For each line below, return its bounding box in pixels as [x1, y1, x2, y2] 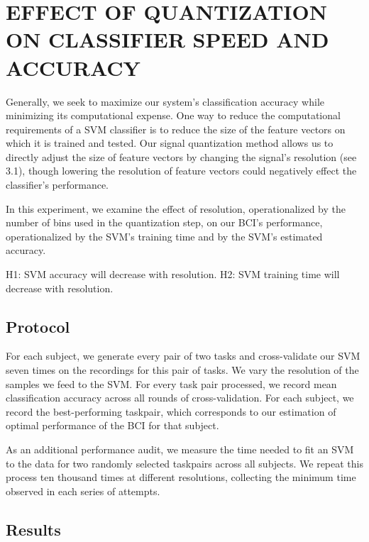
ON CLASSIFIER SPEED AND [6, 25, 329, 54]
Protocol [6, 315, 70, 337]
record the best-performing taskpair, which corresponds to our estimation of [6, 404, 336, 419]
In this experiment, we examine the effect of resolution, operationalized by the [6, 201, 346, 216]
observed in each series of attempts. [6, 483, 160, 498]
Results [6, 518, 61, 540]
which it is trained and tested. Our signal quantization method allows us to [6, 135, 334, 150]
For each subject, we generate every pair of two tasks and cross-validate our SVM [6, 348, 360, 363]
